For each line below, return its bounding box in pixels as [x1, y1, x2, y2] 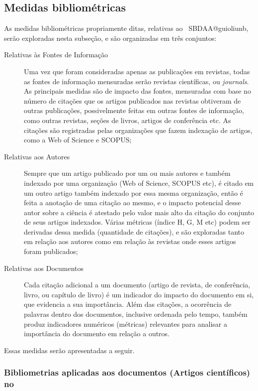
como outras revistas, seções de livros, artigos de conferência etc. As [24, 115, 231, 125]
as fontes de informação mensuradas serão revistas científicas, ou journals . [24, 76, 249, 86]
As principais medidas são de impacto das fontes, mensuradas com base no [24, 86, 251, 96]
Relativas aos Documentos [4, 262, 84, 273]
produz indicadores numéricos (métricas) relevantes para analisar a [24, 318, 227, 329]
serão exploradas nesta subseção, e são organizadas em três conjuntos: [4, 32, 217, 43]
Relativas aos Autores [4, 151, 70, 161]
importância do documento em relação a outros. [24, 328, 170, 339]
